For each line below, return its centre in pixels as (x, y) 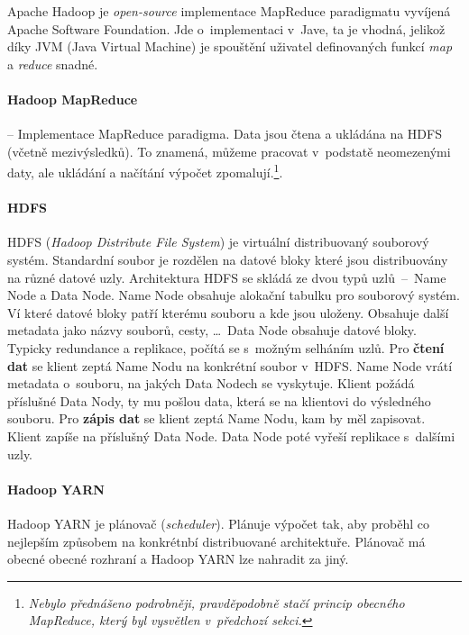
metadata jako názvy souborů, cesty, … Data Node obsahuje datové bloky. (212, 330)
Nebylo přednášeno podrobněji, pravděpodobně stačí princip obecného (216, 602)
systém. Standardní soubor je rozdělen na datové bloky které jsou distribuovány (228, 259)
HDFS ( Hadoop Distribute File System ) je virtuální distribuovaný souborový (218, 242)
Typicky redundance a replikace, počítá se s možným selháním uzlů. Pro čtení (226, 347)
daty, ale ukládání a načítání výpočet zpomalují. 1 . (145, 171)
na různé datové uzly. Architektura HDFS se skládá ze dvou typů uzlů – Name (227, 277)
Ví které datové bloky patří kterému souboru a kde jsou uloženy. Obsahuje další (228, 312)
